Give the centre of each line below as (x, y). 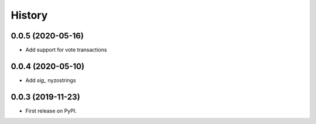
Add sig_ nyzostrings (51, 80)
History (29, 15)
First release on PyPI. (51, 111)
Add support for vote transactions (66, 50)
